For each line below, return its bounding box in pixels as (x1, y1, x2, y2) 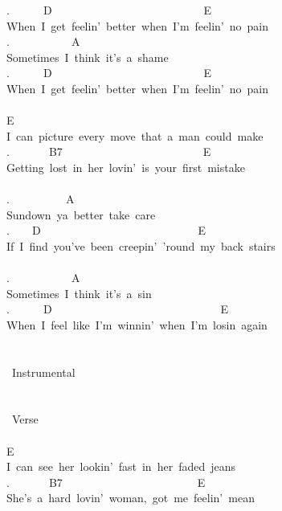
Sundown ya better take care (6, 206, 156, 223)
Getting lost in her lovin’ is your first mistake (6, 158, 245, 175)
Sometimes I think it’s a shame (6, 48, 169, 65)
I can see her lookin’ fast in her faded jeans (6, 458, 236, 475)
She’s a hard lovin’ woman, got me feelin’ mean (6, 489, 255, 506)
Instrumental (11, 363, 76, 380)
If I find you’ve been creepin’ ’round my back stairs (6, 237, 276, 254)
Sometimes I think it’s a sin (6, 284, 152, 301)
